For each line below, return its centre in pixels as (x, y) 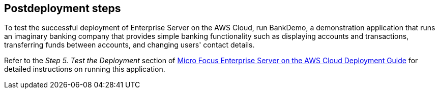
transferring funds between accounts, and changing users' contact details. (129, 45)
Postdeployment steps (63, 8)
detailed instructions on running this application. (85, 69)
